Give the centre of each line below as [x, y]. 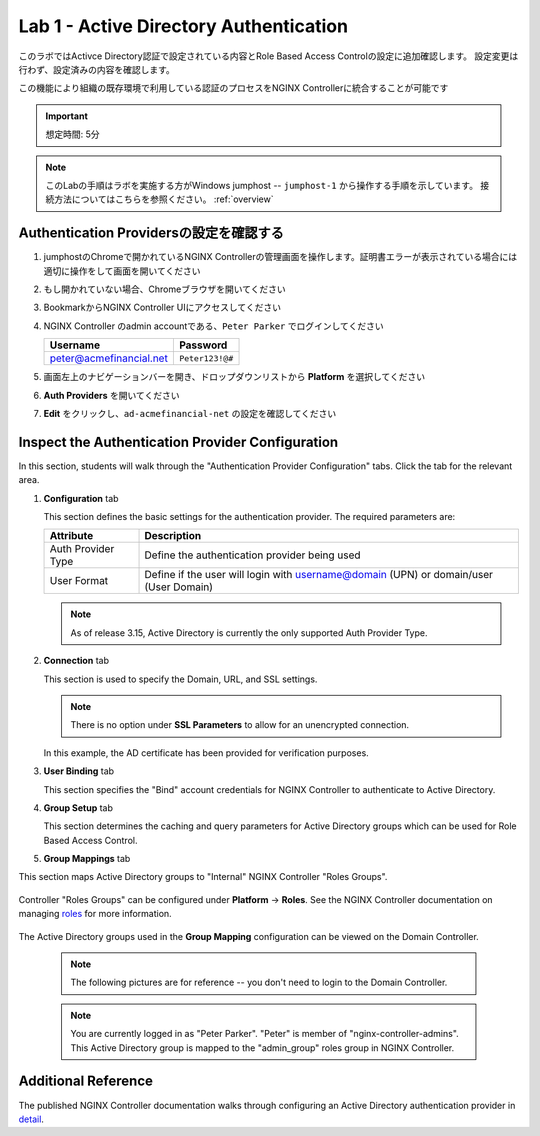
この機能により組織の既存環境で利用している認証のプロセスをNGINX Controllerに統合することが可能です [233, 88]
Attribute [71, 536]
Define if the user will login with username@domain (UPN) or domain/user [319, 575]
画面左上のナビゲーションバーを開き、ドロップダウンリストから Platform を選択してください [234, 377]
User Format [79, 581]
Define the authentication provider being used [252, 555]
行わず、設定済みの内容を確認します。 [96, 69]
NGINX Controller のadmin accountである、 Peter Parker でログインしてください [213, 326]
